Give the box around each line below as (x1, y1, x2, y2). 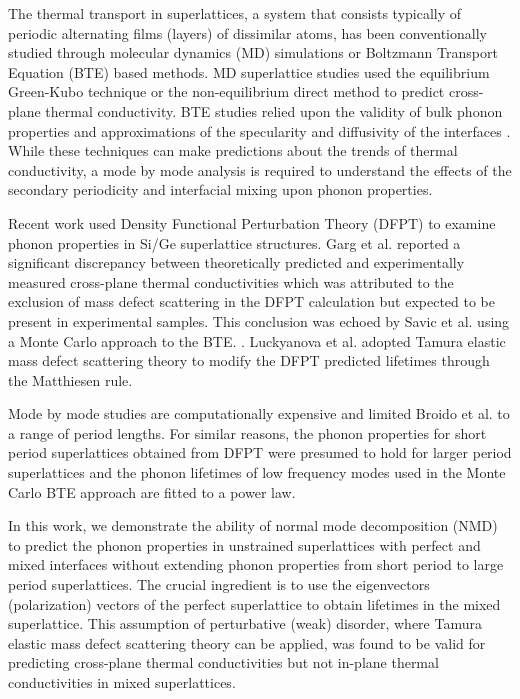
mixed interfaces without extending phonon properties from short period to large (8, 554, 504, 575)
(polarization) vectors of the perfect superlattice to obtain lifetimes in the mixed (8, 593, 501, 614)
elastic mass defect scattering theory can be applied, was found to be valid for (8, 632, 486, 653)
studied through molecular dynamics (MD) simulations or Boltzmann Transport (8, 42, 498, 63)
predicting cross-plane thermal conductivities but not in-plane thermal (8, 652, 439, 673)
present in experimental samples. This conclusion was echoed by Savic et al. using (8, 310, 510, 331)
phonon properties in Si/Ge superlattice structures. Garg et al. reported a (8, 232, 461, 253)
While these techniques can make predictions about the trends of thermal (8, 140, 458, 161)
